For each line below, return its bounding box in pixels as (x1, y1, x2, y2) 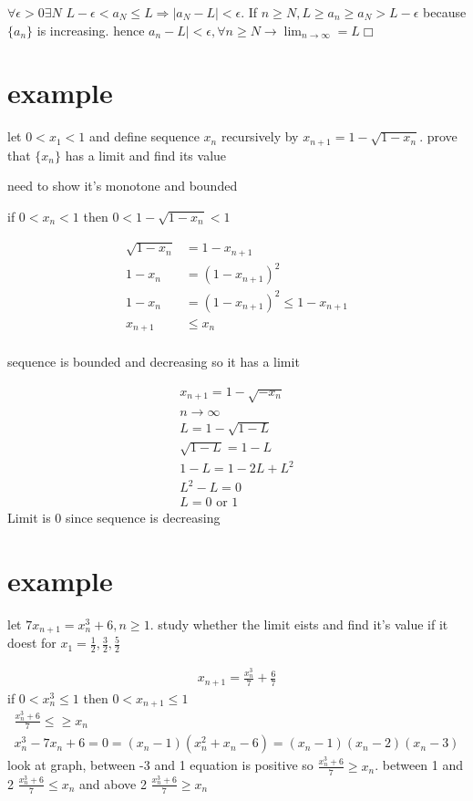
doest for (7, 633, 57, 652)
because (423, 3, 467, 21)
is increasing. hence (36, 20, 145, 39)
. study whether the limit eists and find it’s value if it (149, 614, 448, 633)
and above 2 (79, 774, 147, 793)
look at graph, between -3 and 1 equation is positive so (7, 755, 314, 775)
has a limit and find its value (65, 145, 227, 164)
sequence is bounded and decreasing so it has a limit (7, 352, 300, 371)
